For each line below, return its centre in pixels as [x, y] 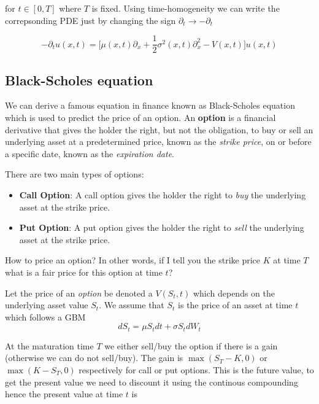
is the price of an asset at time [235, 305]
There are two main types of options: [75, 174]
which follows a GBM [45, 317]
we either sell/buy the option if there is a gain [191, 345]
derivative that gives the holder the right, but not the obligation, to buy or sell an [159, 129]
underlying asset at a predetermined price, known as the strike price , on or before [158, 142]
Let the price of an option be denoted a [79, 293]
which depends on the [234, 293]
